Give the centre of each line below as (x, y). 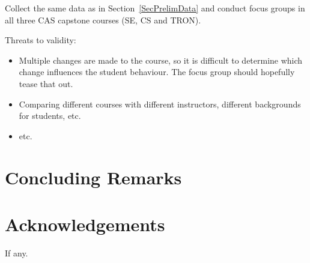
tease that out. (46, 83)
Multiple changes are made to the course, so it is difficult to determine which (161, 60)
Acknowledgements (85, 224)
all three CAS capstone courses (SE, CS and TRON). (103, 20)
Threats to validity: (41, 40)
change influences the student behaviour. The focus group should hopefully (157, 72)
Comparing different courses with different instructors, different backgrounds (160, 104)
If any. (17, 252)
